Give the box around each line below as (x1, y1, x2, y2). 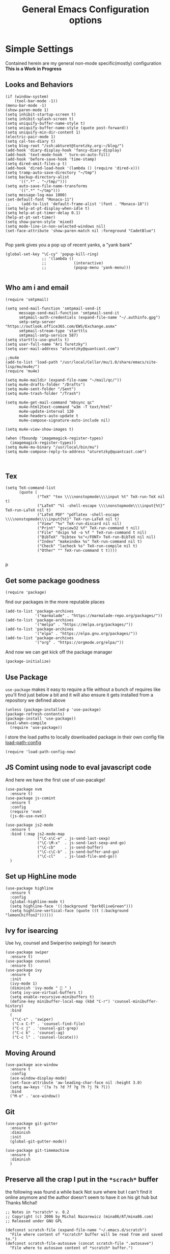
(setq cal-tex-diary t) (5, 139, 56, 144)
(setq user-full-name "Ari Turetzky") (5, 342, 88, 347)
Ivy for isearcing (5, 927, 59, 935)
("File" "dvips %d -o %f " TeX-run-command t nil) (37, 530, 147, 535)
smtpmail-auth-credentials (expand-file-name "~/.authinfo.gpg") (18, 315, 160, 320)
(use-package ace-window (5, 1062, 58, 1067)
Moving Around (5, 1048, 56, 1057)
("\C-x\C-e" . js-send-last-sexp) (37, 836, 110, 841)
